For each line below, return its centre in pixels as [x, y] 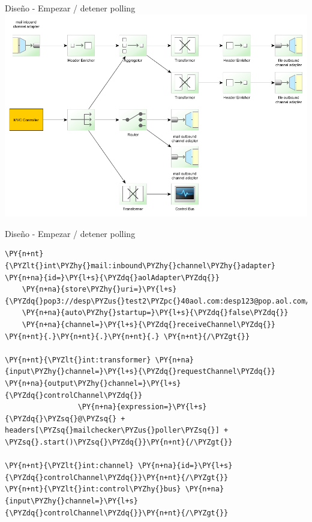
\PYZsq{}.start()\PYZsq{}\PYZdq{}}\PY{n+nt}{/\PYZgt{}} [119, 442]
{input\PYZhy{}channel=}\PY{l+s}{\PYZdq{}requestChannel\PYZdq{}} [140, 372]
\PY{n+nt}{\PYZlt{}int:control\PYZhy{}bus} [93, 489]
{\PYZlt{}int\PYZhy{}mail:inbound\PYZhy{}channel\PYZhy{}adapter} [140, 266]
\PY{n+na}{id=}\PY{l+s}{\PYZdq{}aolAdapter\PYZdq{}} [112, 277]
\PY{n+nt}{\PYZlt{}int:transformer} [78, 360]
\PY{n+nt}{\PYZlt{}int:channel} [69, 466]
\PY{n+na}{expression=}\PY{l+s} [142, 407]
